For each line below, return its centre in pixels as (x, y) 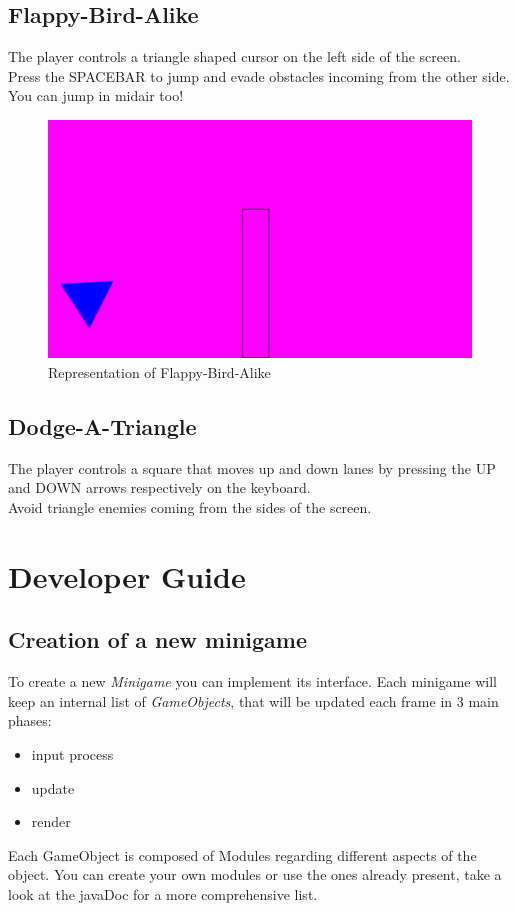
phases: (30, 720)
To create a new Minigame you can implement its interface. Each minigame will (252, 681)
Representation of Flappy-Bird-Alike (159, 372)
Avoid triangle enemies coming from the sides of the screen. (190, 507)
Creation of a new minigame (158, 639)
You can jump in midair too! (96, 95)
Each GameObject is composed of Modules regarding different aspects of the (242, 854)
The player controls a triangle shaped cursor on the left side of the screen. (234, 56)
